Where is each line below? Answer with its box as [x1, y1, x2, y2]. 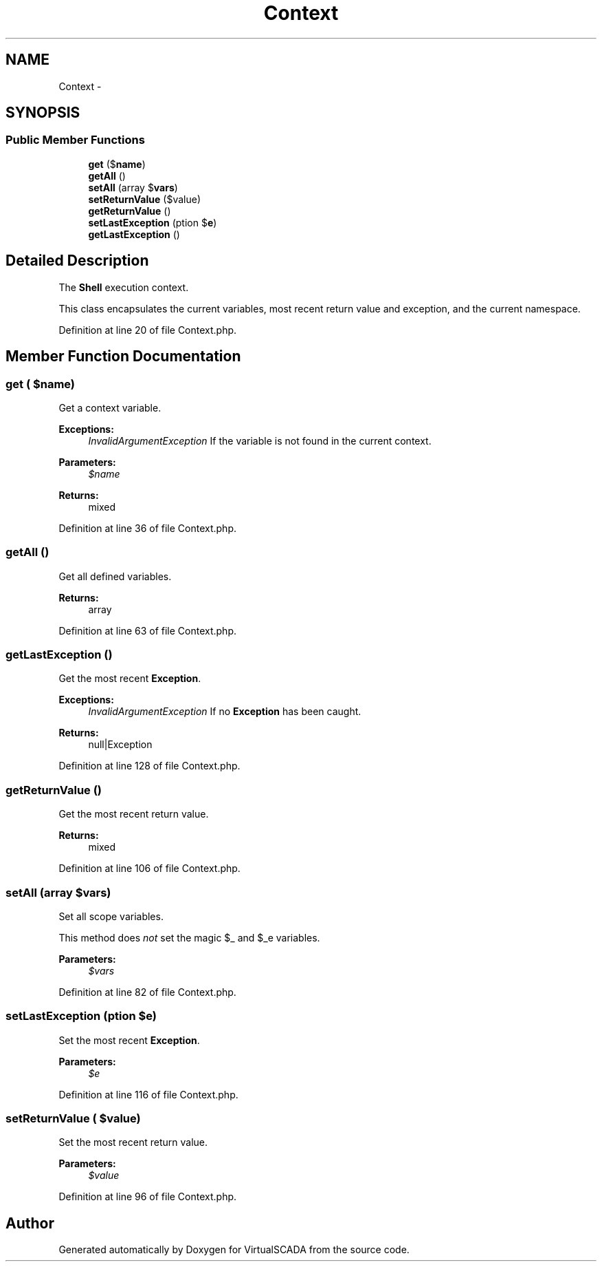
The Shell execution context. [58, 281, 189, 293]
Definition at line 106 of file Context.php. [58, 862, 241, 875]
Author [5, 1214, 54, 1232]
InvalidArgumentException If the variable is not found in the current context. [88, 434, 432, 447]
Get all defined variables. [58, 570, 172, 582]
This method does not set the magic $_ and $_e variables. [58, 931, 320, 944]
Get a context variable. [58, 401, 161, 414]
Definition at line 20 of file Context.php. [58, 323, 237, 336]
